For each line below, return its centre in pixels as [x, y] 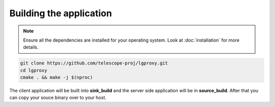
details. [31, 47]
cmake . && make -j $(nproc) [57, 78]
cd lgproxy [34, 70]
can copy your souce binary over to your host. [58, 98]
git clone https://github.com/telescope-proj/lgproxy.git [94, 63]
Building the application [61, 13]
